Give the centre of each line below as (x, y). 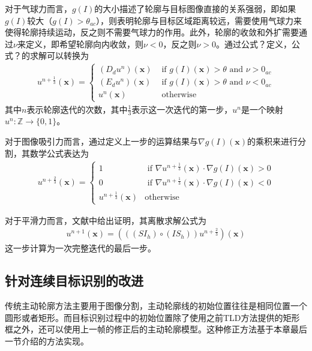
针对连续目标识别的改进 (74, 280)
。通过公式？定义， (254, 43)
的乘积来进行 (272, 141)
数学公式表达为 (59, 153)
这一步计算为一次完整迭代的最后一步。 (80, 248)
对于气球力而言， (38, 8)
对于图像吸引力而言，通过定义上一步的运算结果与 (101, 141)
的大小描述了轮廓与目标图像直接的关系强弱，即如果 (195, 8)
